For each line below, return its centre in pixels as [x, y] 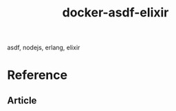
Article [22, 100]
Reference [37, 75]
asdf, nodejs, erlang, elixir [44, 48]
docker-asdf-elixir [115, 13]
